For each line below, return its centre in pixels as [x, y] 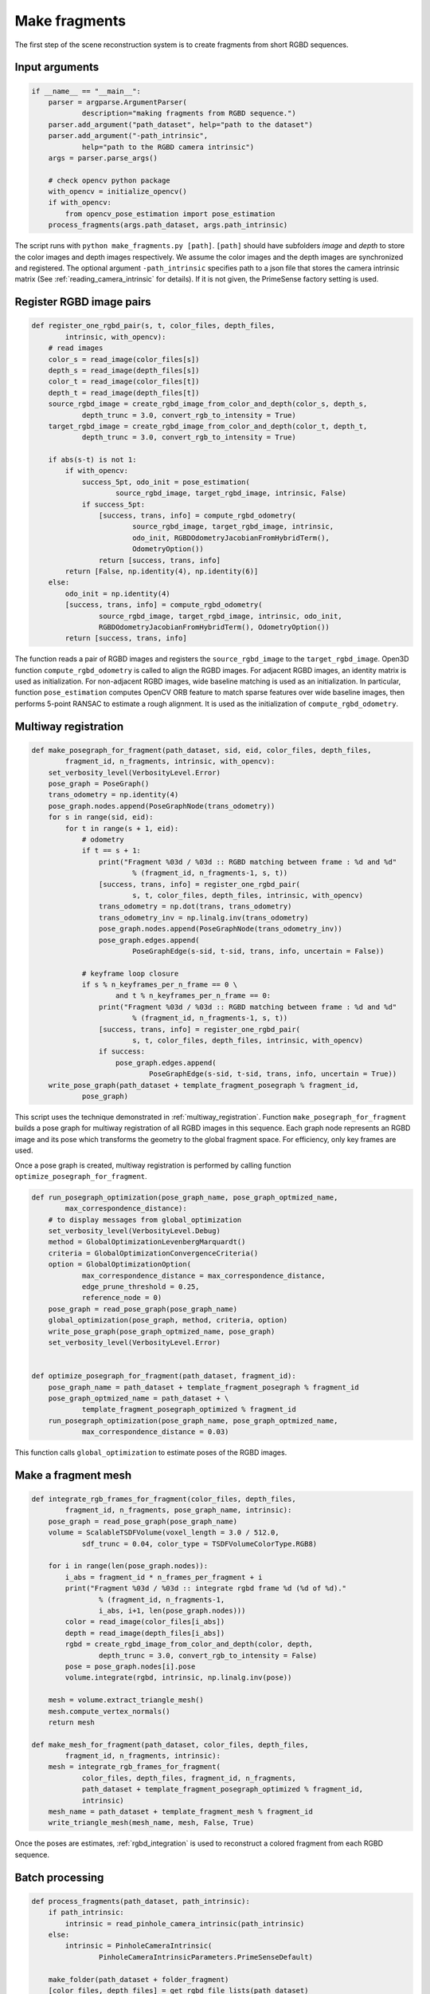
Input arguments [57, 67]
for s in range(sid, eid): [101, 817]
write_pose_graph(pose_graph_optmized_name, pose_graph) [162, 1331]
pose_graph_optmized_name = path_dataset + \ [139, 1398]
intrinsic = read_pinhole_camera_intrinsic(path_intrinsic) [185, 1923]
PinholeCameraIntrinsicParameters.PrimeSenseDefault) [206, 1957]
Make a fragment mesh [73, 1475]
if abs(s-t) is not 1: [92, 460]
